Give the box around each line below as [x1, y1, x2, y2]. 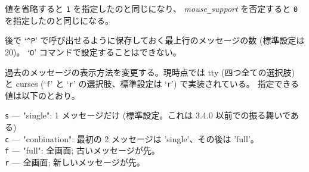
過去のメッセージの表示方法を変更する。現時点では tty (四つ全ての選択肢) [5, 65, 295, 78]
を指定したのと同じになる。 [5, 14, 113, 26]
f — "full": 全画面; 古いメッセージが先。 [5, 144, 160, 157]
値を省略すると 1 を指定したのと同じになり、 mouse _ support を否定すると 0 [5, 2, 298, 14]
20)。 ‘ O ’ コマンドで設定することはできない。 [5, 45, 181, 58]
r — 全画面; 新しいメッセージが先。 [5, 155, 145, 168]
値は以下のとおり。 [5, 89, 80, 101]
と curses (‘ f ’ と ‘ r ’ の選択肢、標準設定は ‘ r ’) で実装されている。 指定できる [5, 77, 299, 90]
